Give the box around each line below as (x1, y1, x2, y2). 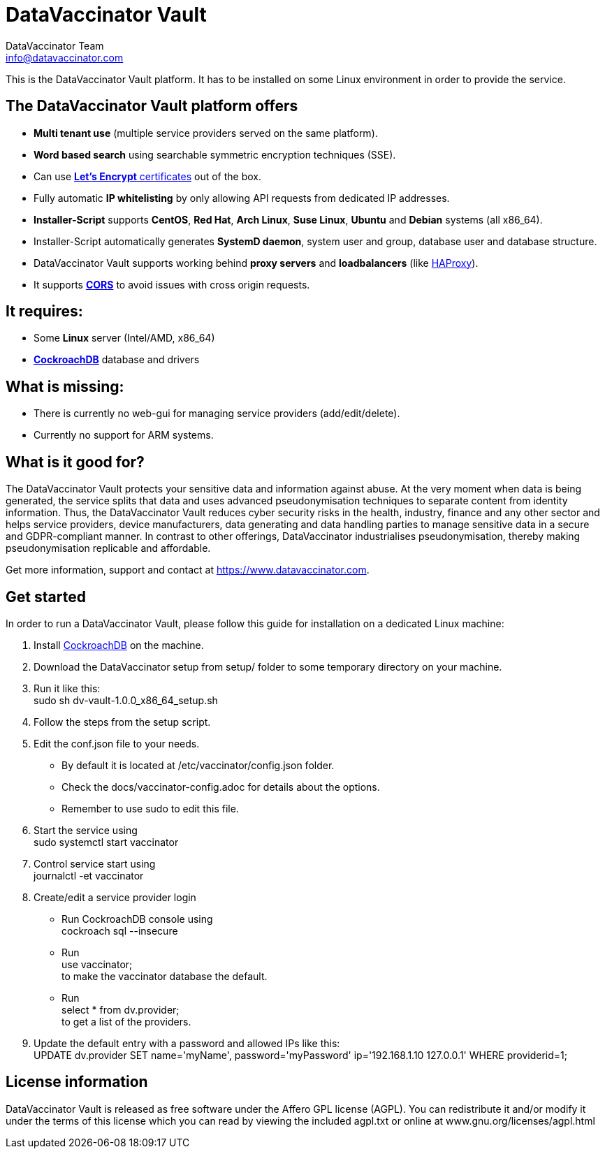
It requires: (6, 302, 83, 321)
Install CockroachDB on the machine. (34, 638, 204, 651)
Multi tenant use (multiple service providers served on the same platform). (34, 126, 378, 139)
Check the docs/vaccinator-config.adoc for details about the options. (61, 780, 380, 793)
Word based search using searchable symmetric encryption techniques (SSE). (34, 148, 396, 161)
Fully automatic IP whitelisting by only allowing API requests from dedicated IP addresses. (34, 191, 450, 204)
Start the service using (34, 824, 138, 836)
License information (6, 1073, 148, 1091)
